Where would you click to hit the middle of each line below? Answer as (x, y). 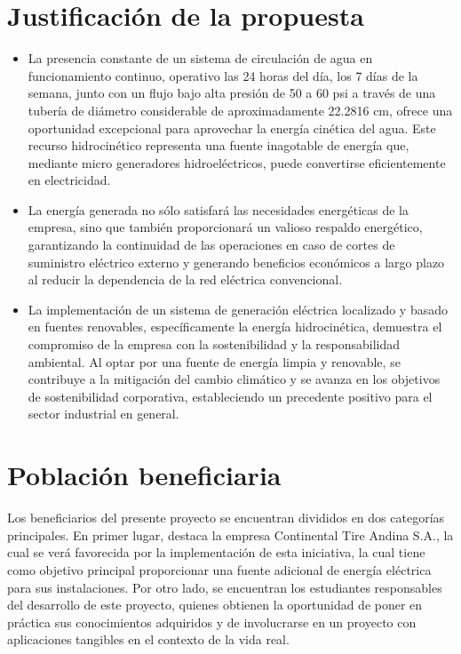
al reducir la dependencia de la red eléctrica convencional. (185, 279)
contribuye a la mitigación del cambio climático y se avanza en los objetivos (234, 379)
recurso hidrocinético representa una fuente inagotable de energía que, (219, 145)
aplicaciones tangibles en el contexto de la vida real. (148, 639)
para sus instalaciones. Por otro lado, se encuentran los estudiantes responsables (225, 587)
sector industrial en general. (103, 414)
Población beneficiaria (144, 475)
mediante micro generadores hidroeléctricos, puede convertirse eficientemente (237, 162)
